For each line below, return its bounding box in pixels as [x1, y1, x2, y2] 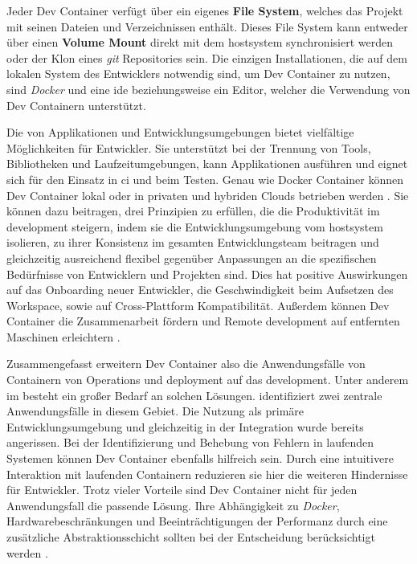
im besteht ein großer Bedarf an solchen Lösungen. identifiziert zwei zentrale [6, 386, 382, 403]
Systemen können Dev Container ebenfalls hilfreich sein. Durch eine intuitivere [6, 450, 394, 467]
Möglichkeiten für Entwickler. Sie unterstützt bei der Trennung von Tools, [6, 139, 371, 156]
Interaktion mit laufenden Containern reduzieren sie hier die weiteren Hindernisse [6, 465, 408, 482]
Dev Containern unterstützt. [6, 96, 146, 113]
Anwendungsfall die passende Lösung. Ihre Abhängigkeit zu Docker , [6, 497, 340, 513]
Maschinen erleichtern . [6, 328, 121, 345]
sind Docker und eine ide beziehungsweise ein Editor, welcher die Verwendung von [6, 80, 411, 97]
